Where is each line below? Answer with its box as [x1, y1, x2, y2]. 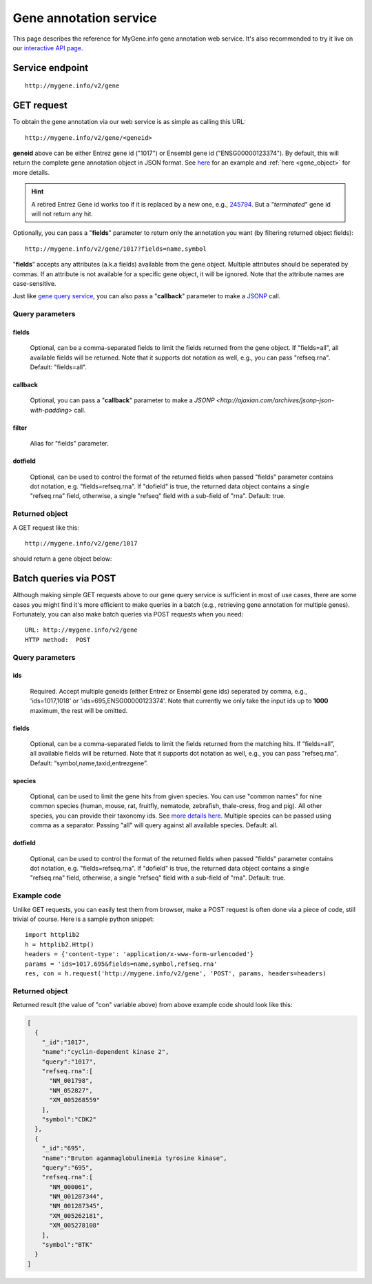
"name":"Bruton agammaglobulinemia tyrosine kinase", [41, 1154, 227, 1162]
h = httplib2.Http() [25, 940, 94, 949]
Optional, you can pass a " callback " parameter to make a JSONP [30, 396, 215, 404]
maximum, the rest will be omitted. [30, 706, 128, 714]
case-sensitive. [12, 279, 56, 287]
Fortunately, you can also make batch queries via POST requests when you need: [12, 610, 244, 619]
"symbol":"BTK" [41, 1241, 93, 1249]
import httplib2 [25, 931, 80, 939]
